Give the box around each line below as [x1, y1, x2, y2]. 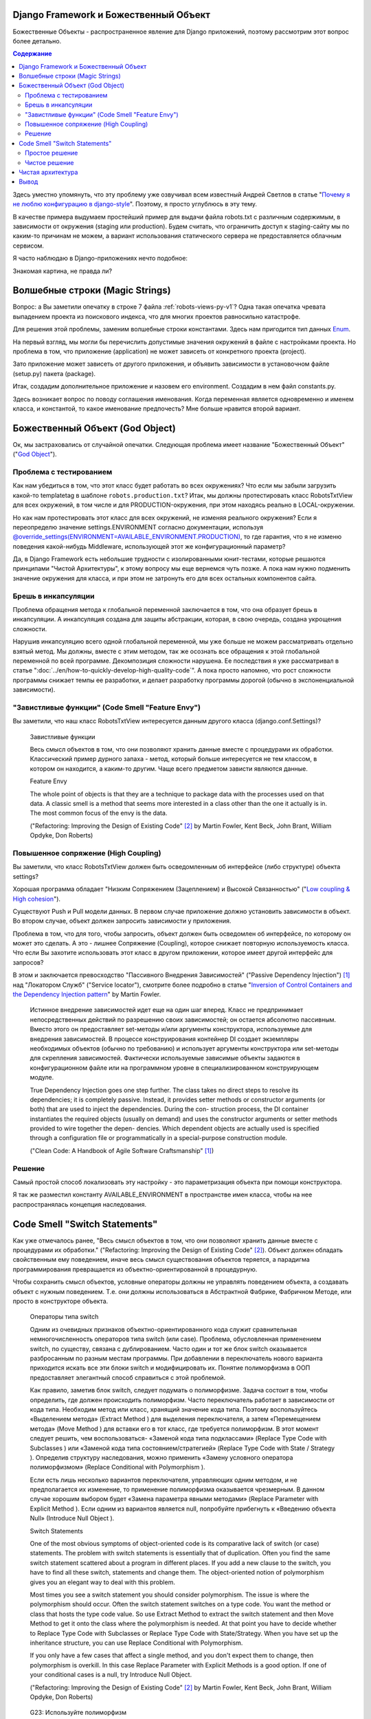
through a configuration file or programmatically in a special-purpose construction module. [30, 1134, 288, 1142]
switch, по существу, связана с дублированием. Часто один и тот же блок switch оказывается [30, 1344, 307, 1353]
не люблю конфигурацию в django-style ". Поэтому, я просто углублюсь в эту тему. [12, 200, 258, 208]
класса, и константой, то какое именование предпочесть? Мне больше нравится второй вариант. [12, 404, 301, 413]
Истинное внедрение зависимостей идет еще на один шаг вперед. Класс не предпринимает [30, 1006, 304, 1014]
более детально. [12, 36, 62, 45]
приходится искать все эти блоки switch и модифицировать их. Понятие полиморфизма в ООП [30, 1364, 311, 1372]
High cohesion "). [12, 895, 61, 903]
